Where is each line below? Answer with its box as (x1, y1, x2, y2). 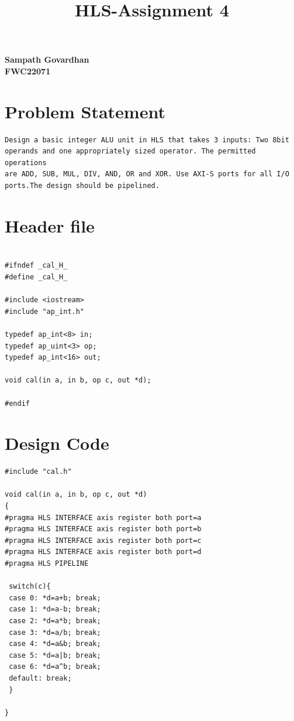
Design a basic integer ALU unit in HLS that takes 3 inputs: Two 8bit (5, 135, 289, 144)
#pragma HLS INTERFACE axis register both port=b (5, 525, 202, 534)
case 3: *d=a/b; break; (9, 628, 101, 637)
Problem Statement (5, 99, 165, 123)
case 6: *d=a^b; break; (9, 662, 101, 671)
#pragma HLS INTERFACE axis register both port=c (5, 536, 202, 545)
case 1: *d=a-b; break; (9, 605, 101, 614)
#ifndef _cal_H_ (5, 261, 68, 270)
